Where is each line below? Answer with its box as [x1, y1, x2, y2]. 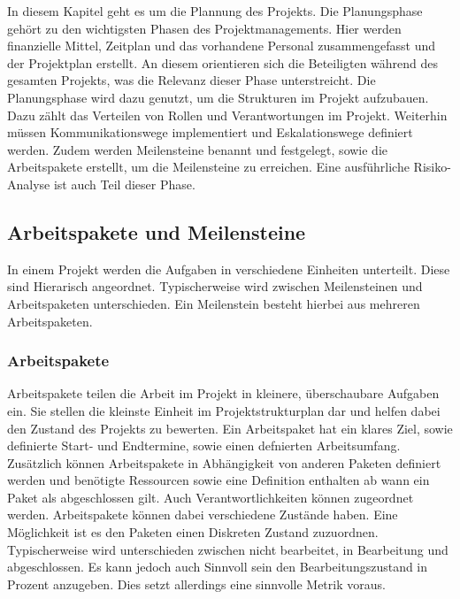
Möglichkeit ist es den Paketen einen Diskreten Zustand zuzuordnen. [7, 523, 379, 541]
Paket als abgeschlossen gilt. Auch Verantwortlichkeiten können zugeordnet [7, 488, 414, 506]
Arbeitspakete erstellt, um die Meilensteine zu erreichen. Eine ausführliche [7, 157, 410, 176]
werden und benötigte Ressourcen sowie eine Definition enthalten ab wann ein [7, 471, 430, 489]
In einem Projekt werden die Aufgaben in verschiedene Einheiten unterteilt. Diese [7, 259, 450, 278]
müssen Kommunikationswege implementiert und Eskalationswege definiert [7, 123, 413, 142]
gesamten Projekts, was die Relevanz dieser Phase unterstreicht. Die [7, 71, 376, 89]
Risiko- [413, 157, 451, 176]
